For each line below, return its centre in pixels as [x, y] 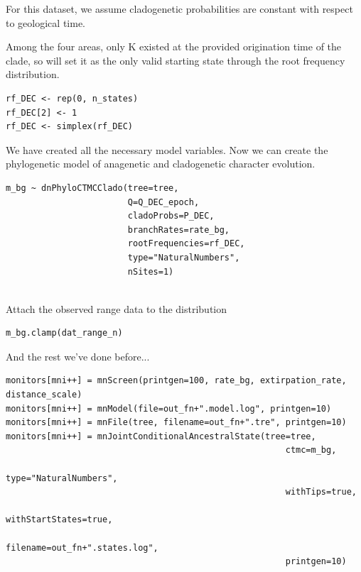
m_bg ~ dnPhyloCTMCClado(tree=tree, [92, 188]
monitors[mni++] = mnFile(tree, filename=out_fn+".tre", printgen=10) [176, 423]
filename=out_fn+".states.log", [82, 548]
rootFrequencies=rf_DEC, [186, 244]
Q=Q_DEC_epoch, [163, 202]
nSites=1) [151, 271]
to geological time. [45, 22]
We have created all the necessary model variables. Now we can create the [167, 149]
